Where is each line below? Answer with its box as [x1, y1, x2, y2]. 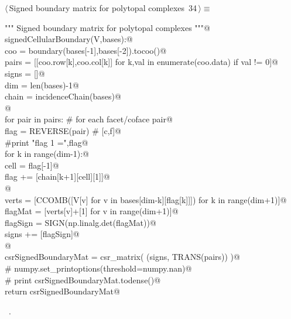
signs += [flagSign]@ [5, 228, 80, 240]
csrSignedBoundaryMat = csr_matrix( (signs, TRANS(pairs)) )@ [5, 251, 240, 263]
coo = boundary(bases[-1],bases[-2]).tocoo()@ [5, 44, 167, 56]
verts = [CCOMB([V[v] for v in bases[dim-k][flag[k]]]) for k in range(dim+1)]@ [5, 193, 287, 205]
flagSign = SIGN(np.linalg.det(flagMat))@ [5, 216, 156, 228]
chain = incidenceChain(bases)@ [5, 90, 121, 102]
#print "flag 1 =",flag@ [5, 136, 88, 148]
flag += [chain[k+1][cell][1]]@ [5, 170, 110, 183]
